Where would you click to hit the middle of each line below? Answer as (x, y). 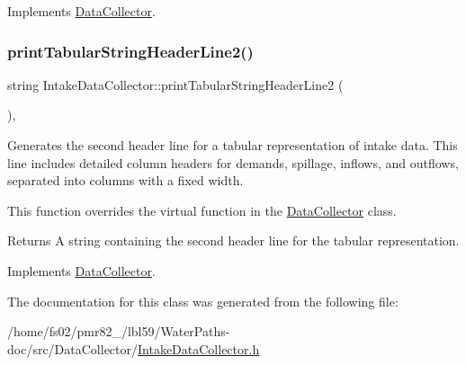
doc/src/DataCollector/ (73, 348)
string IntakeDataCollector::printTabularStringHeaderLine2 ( (175, 84)
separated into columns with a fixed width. (125, 180)
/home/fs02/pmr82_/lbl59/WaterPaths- (119, 331)
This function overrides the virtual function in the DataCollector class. (202, 210)
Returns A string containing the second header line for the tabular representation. (233, 240)
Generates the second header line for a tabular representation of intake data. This (233, 145)
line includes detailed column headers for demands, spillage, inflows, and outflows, (233, 162)
